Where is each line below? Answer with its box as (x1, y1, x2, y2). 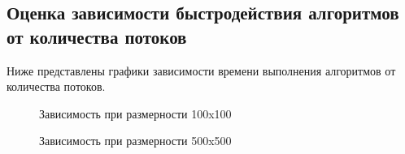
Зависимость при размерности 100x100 (39, 105, 232, 122)
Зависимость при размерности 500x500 (39, 132, 232, 149)
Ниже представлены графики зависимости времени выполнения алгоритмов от (7, 62, 396, 79)
